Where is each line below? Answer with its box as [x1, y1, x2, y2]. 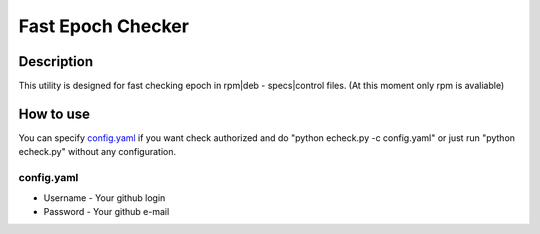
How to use [18, 105, 90, 122]
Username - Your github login [43, 191, 166, 204]
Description [18, 53, 94, 70]
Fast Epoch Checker [18, 15, 190, 37]
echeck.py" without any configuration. [18, 146, 177, 158]
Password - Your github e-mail [43, 205, 170, 217]
